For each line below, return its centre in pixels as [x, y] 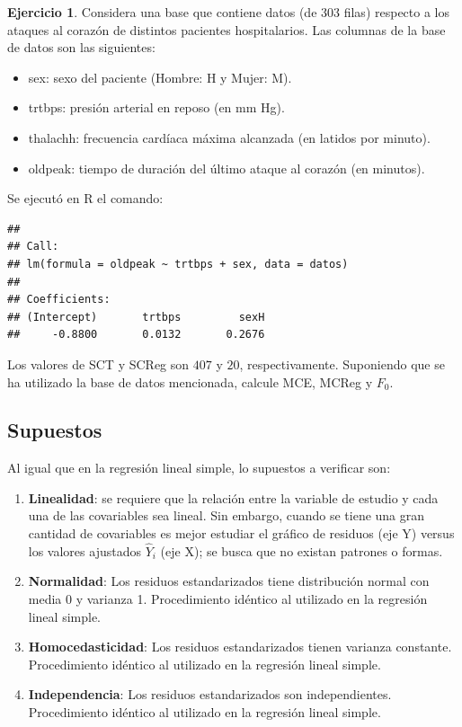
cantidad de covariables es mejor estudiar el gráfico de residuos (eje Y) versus [241, 533]
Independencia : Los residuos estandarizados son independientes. [210, 694]
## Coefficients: [59, 300]
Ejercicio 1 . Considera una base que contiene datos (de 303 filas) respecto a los [228, 12]
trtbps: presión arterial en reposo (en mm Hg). [156, 107]
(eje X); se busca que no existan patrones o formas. [302, 550]
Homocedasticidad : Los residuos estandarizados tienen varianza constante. [240, 647]
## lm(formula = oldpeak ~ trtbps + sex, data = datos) [178, 264]
